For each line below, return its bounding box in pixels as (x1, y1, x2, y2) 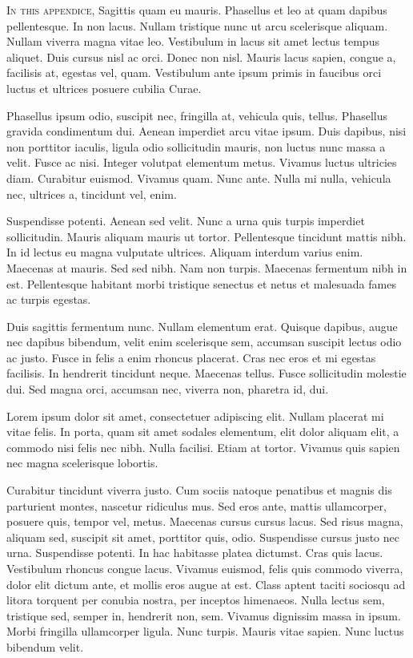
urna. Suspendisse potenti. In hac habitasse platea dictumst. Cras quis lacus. (6, 544, 383, 561)
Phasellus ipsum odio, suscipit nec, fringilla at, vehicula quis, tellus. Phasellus (6, 107, 387, 123)
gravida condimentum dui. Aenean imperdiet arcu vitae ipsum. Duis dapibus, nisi (6, 123, 407, 139)
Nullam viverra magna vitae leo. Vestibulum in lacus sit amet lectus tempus (6, 33, 379, 50)
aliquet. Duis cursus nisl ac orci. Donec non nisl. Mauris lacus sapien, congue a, (6, 48, 396, 65)
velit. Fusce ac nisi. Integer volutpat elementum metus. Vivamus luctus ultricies (6, 154, 397, 171)
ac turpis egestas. (6, 291, 91, 308)
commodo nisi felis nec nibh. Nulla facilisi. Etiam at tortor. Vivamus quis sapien (6, 438, 400, 455)
